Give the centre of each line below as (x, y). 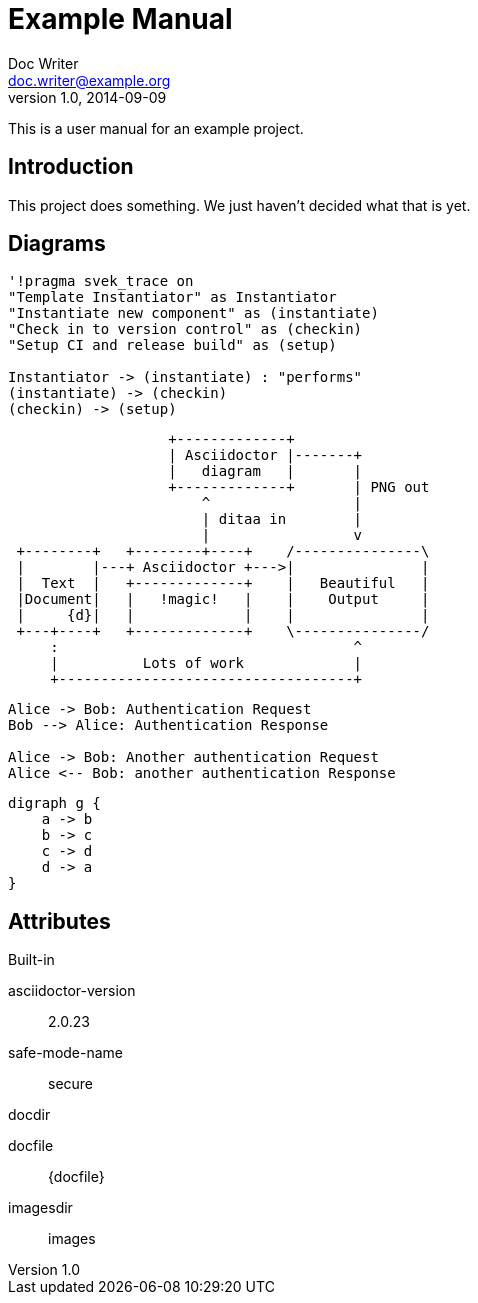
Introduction (71, 167)
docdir (29, 1115)
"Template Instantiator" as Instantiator (172, 297)
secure (71, 1084)
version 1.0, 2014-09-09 (87, 97)
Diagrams (57, 244)
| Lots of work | (206, 663)
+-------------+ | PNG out (299, 487)
